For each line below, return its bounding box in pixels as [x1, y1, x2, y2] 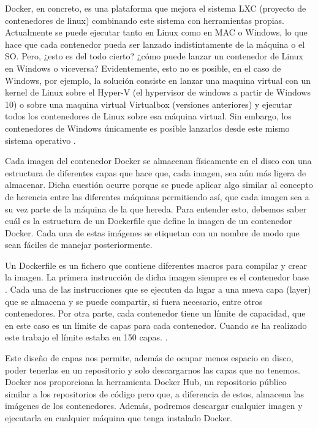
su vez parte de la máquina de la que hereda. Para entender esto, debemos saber [5, 202, 307, 215]
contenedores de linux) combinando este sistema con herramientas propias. [5, 13, 284, 26]
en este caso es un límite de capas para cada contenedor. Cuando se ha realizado [5, 318, 307, 331]
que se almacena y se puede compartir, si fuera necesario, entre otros [5, 295, 263, 307]
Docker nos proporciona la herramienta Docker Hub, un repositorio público [5, 375, 287, 388]
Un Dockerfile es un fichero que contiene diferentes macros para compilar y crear [5, 258, 308, 271]
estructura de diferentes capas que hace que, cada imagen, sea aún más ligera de [5, 166, 306, 179]
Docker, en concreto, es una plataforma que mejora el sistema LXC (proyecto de [5, 2, 306, 14]
